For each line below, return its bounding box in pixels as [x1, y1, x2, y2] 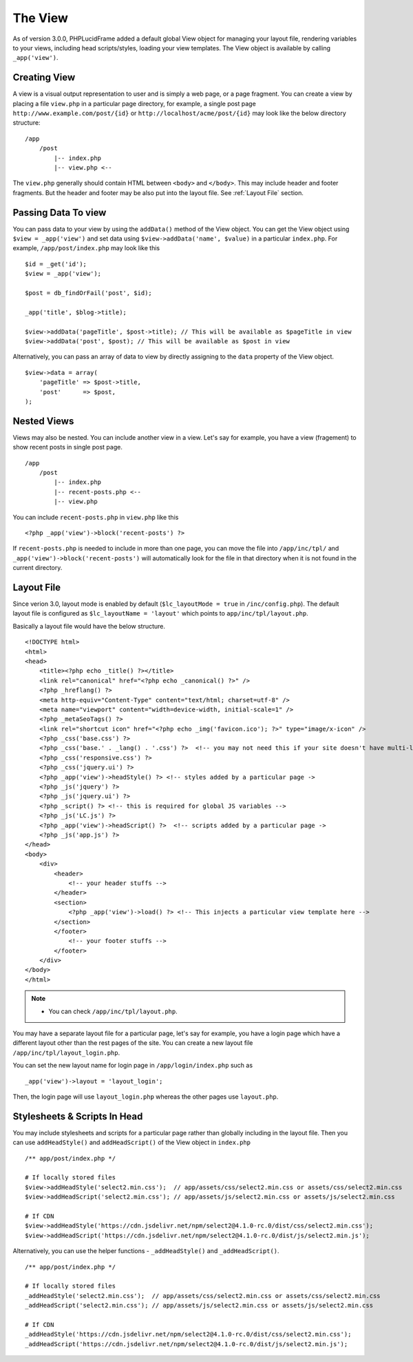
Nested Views [12, 415, 74, 427]
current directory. [12, 564, 63, 572]
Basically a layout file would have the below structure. [12, 622, 165, 630]
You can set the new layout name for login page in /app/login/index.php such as [12, 1061, 253, 1070]
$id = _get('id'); [25, 260, 87, 268]
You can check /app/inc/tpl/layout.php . [48, 1007, 178, 1015]
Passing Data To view [12, 207, 107, 218]
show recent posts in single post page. [12, 443, 123, 451]
